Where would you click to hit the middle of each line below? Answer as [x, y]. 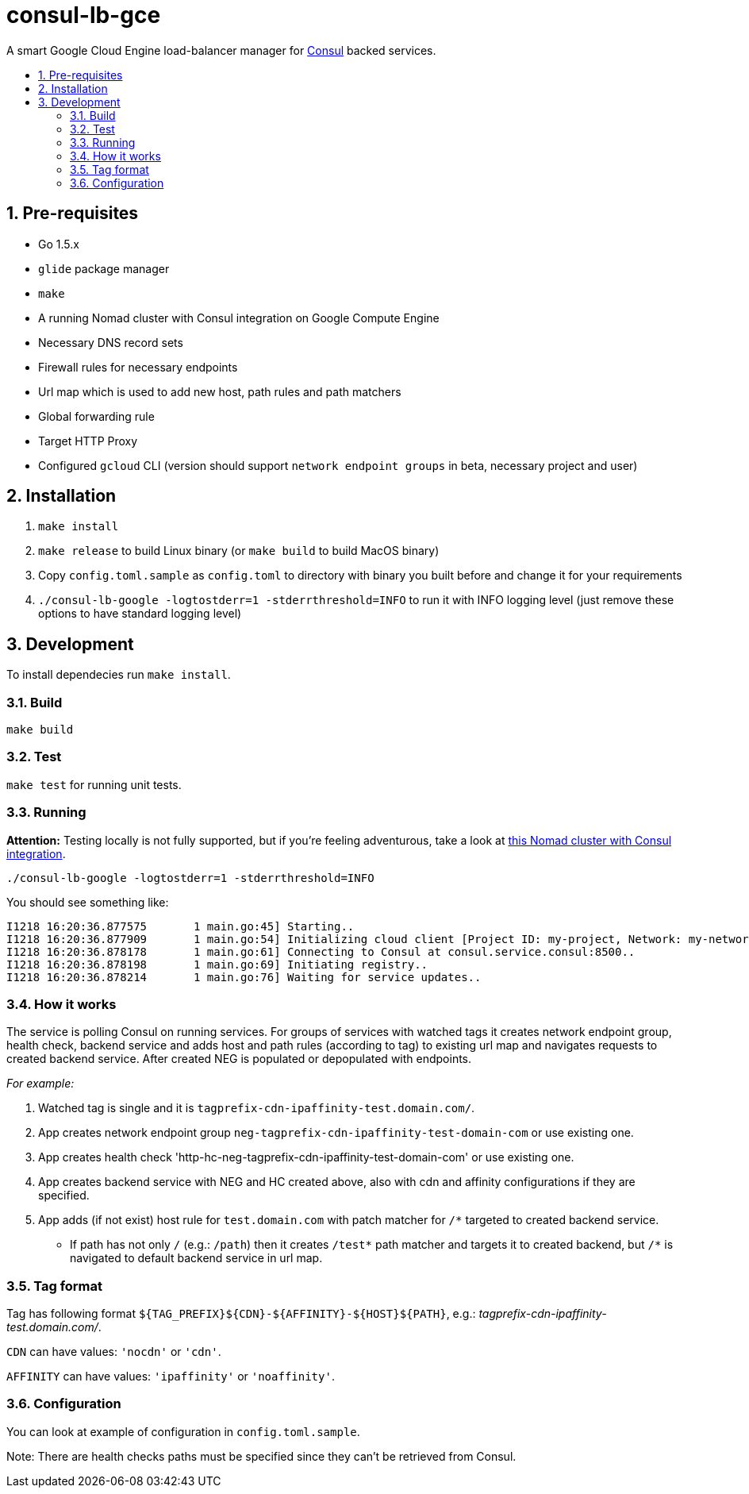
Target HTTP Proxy [88, 441]
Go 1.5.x [59, 244]
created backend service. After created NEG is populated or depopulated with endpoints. [239, 1059]
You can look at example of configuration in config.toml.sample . [183, 1431]
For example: [40, 1084]
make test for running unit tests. [94, 784]
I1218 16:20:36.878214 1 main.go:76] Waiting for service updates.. [244, 977]
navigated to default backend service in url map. [196, 1258]
